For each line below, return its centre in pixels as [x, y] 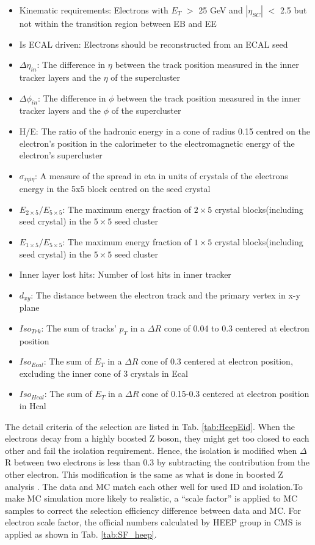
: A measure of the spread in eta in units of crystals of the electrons [161, 175]
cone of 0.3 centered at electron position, [217, 361]
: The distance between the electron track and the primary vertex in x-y [165, 295]
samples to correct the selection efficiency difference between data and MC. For [153, 510]
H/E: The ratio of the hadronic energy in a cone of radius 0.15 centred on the [165, 131]
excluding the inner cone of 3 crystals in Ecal [103, 373]
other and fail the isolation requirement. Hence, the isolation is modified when [151, 450]
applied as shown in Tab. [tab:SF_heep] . [81, 534]
